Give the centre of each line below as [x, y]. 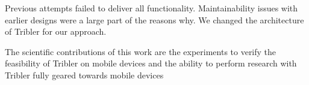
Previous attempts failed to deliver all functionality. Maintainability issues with [151, 8]
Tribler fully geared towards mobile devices [84, 75]
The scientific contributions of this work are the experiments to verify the [141, 51]
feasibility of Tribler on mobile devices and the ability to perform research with [151, 63]
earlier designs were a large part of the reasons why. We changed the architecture [154, 19]
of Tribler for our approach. [56, 31]
